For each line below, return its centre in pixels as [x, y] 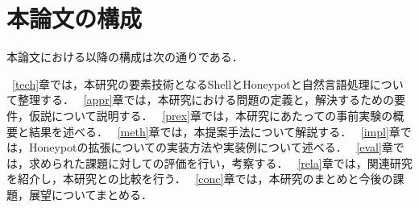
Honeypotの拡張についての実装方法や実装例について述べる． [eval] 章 [211, 147]
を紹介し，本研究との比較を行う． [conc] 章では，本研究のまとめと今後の [200, 179]
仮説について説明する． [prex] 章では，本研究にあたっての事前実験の [211, 115]
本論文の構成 [75, 18]
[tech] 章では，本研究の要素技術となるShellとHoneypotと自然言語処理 [191, 83]
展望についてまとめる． [90, 194]
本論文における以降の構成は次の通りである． [125, 57]
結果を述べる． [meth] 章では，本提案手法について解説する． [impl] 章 [214, 131]
